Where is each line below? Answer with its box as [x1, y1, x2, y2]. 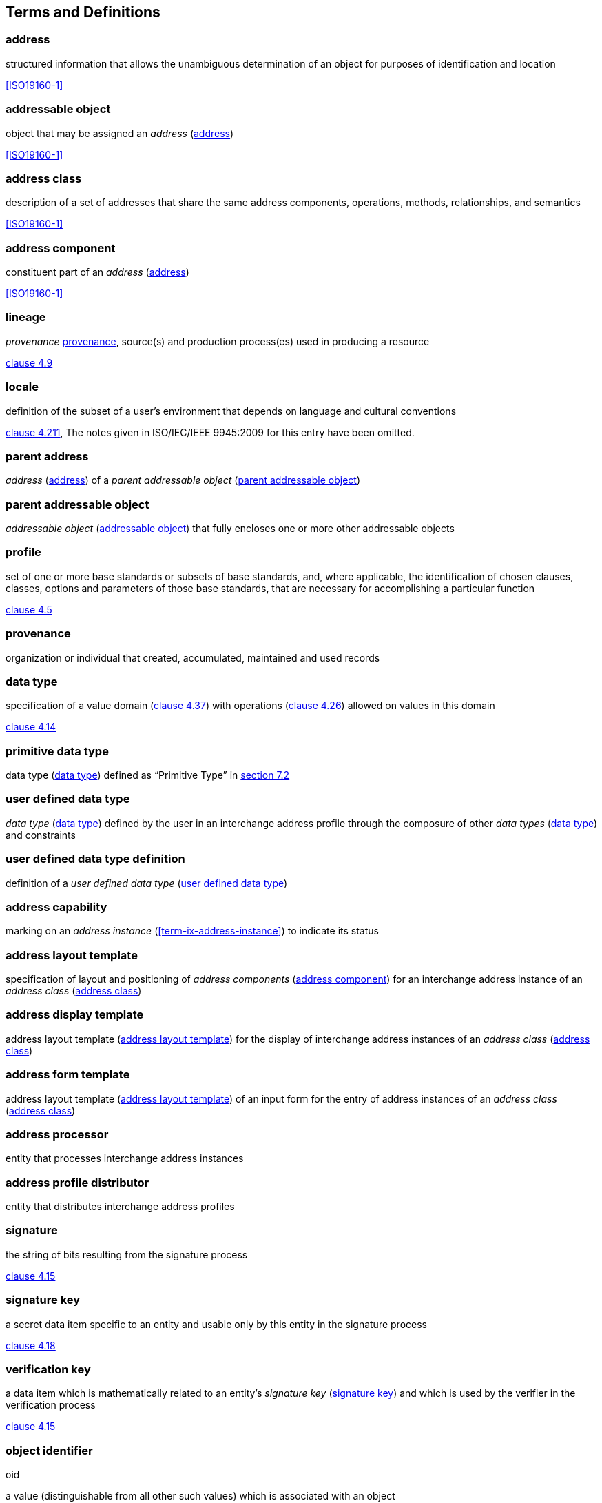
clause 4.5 [6, 603, 52, 615]
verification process [6, 1399, 96, 1411]
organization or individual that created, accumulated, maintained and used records [6, 651, 380, 664]
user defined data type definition [6, 852, 185, 866]
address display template [6, 1008, 144, 1022]
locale [6, 380, 39, 394]
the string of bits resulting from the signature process [6, 1248, 248, 1260]
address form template [6, 1067, 130, 1082]
